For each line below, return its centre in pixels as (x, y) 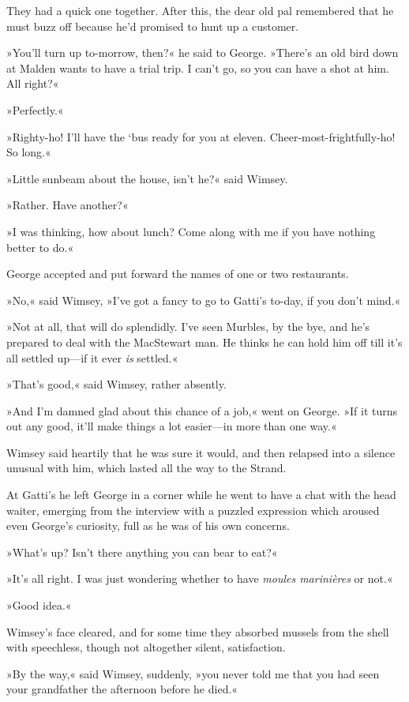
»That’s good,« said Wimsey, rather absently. (116, 384)
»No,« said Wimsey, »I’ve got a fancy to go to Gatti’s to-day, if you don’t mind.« (204, 300)
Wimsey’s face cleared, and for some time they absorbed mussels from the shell (198, 631)
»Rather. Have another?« (68, 205)
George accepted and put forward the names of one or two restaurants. (178, 274)
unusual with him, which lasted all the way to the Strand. (146, 468)
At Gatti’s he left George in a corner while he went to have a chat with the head (201, 495)
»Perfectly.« (35, 109)
